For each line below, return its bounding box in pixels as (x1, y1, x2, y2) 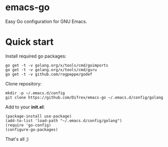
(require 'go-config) (5, 123, 52, 128)
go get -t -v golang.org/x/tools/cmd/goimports (5, 63, 109, 68)
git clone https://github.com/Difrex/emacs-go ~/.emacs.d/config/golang (5, 95, 163, 100)
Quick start (5, 36, 54, 48)
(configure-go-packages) (5, 127, 58, 132)
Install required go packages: (5, 53, 67, 59)
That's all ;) (5, 136, 29, 142)
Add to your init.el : (5, 104, 45, 110)
